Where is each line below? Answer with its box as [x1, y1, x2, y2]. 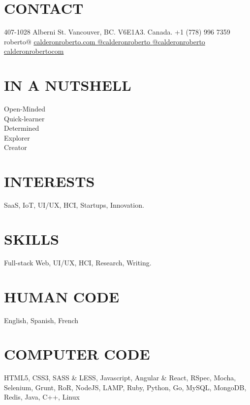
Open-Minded [4, 104, 46, 114]
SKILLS [4, 228, 59, 249]
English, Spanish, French [4, 315, 79, 325]
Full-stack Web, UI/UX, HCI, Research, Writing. [4, 257, 152, 267]
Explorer [4, 132, 30, 143]
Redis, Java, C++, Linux [4, 392, 80, 402]
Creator [4, 142, 27, 152]
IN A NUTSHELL [4, 75, 131, 95]
